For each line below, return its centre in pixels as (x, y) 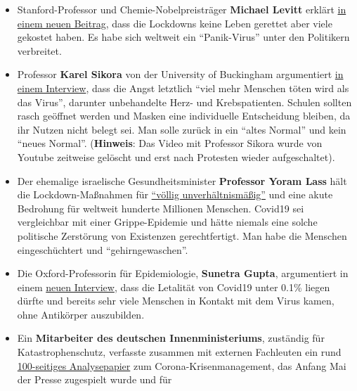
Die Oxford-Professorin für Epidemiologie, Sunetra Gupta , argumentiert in (183, 273)
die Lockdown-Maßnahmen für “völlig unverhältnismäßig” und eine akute (175, 194)
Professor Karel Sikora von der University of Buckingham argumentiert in (180, 74)
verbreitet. (39, 50)
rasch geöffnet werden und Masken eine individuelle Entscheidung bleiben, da (184, 116)
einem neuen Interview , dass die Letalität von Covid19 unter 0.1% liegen (174, 287)
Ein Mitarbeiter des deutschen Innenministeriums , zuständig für (171, 338)
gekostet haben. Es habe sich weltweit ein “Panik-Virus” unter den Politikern (183, 37)
